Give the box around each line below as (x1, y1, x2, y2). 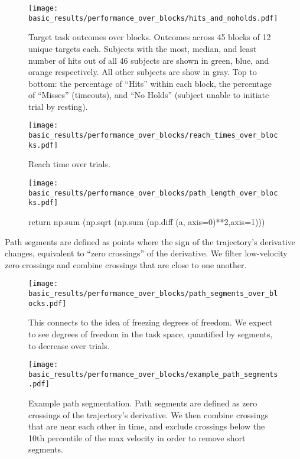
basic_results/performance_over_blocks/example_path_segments (28, 370, 278, 379)
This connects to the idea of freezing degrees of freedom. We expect (28, 316, 273, 328)
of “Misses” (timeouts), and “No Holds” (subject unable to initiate (28, 89, 269, 101)
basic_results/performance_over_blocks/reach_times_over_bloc (28, 131, 278, 140)
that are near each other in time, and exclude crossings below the (28, 420, 265, 432)
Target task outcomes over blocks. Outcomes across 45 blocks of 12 (28, 31, 271, 43)
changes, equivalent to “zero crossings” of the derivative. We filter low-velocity (5, 247, 288, 259)
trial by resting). (28, 100, 88, 112)
